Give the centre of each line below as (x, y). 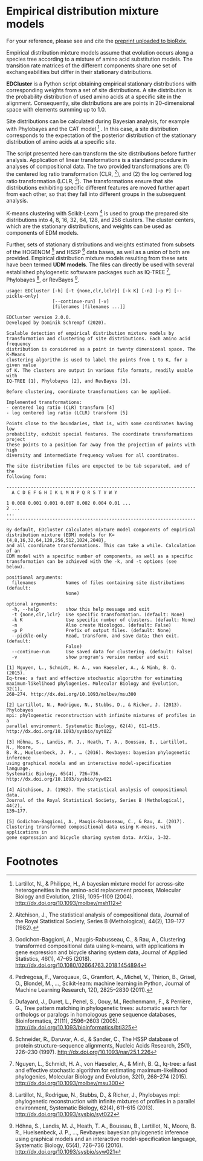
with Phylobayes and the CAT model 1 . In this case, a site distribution (92, 128)
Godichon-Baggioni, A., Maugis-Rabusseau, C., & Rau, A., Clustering (100, 940)
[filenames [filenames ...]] (89, 307)
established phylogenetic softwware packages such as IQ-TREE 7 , (89, 271)
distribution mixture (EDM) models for (56, 535)
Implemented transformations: (44, 402)
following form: (27, 476)
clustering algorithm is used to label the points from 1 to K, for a (97, 360)
